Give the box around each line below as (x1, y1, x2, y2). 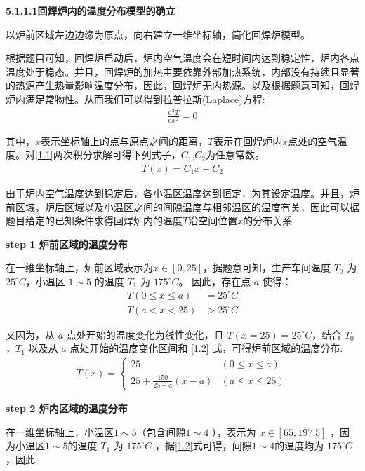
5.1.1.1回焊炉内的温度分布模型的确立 (6, 4, 175, 18)
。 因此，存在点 (178, 274, 251, 288)
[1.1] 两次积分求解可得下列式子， (35, 147, 181, 162)
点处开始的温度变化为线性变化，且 (66, 327, 224, 341)
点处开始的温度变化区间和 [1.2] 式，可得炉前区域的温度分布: (69, 341, 343, 355)
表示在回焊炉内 (213, 133, 283, 148)
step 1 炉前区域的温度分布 (6, 236, 128, 251)
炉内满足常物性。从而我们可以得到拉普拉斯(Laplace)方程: (6, 91, 265, 106)
